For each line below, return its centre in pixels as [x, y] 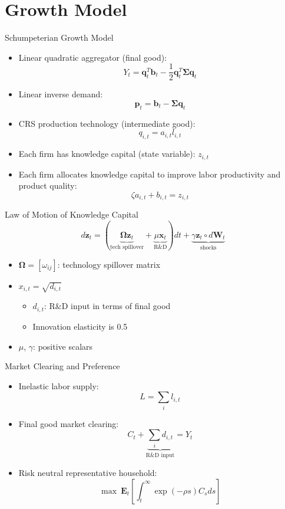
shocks [208, 247]
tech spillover [127, 247]
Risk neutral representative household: [88, 472]
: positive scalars [63, 346]
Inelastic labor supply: [59, 385]
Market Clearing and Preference [62, 366]
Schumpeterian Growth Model [59, 37]
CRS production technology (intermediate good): [107, 123]
